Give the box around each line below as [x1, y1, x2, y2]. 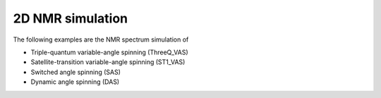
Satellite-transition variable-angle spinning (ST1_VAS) [30, 58, 186, 66]
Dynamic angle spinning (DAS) [30, 78, 120, 86]
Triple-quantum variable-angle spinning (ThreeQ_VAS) [30, 48, 188, 56]
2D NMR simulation [13, 11, 128, 26]
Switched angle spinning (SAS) [30, 68, 121, 76]
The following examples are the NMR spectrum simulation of [13, 35, 189, 44]
